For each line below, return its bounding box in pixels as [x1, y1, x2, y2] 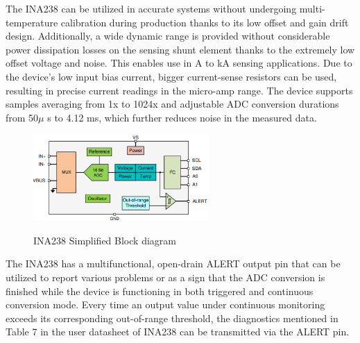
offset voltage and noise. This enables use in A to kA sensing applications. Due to [6, 56, 352, 70]
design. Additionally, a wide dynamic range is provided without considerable [6, 28, 330, 43]
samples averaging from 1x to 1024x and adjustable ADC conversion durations [6, 97, 339, 111]
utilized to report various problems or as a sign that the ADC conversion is [6, 270, 325, 285]
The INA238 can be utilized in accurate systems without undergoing [6, 1, 297, 15]
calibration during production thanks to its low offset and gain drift [60, 15, 349, 29]
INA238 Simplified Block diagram [33, 233, 176, 247]
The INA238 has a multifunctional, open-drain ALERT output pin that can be [6, 256, 341, 271]
